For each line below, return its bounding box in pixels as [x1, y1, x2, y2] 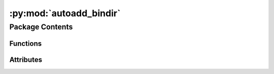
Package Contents [9, 22, 73, 31]
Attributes [9, 55, 43, 64]
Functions [9, 39, 42, 48]
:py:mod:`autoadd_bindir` [9, 8, 121, 19]
